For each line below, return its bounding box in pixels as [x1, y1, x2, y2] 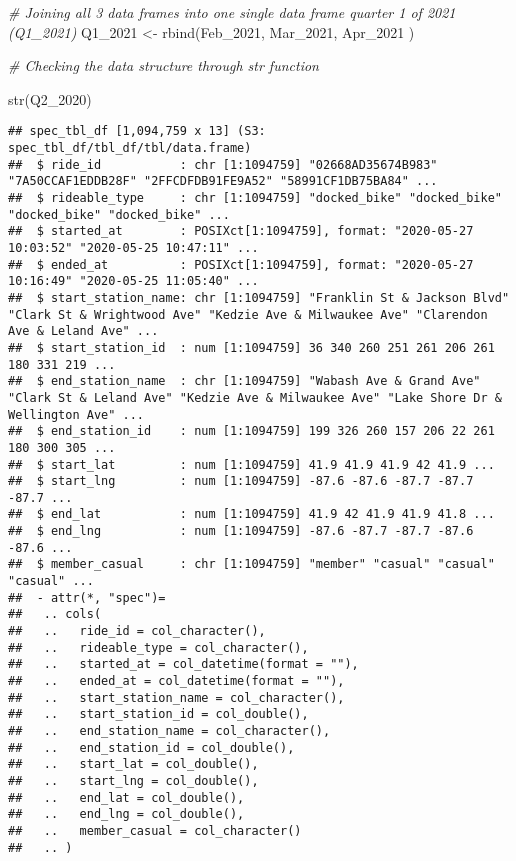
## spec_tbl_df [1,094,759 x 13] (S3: [8, 124, 266, 139]
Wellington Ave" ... [8, 407, 145, 422]
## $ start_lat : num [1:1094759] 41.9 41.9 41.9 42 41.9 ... [8, 457, 495, 472]
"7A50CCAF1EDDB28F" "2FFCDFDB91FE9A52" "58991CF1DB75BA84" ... [8, 174, 438, 189]
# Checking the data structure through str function [8, 55, 319, 76]
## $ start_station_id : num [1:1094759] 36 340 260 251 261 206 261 [8, 340, 495, 355]
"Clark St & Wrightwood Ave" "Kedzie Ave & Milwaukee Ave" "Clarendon [8, 307, 488, 322]
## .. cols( [8, 607, 102, 622]
